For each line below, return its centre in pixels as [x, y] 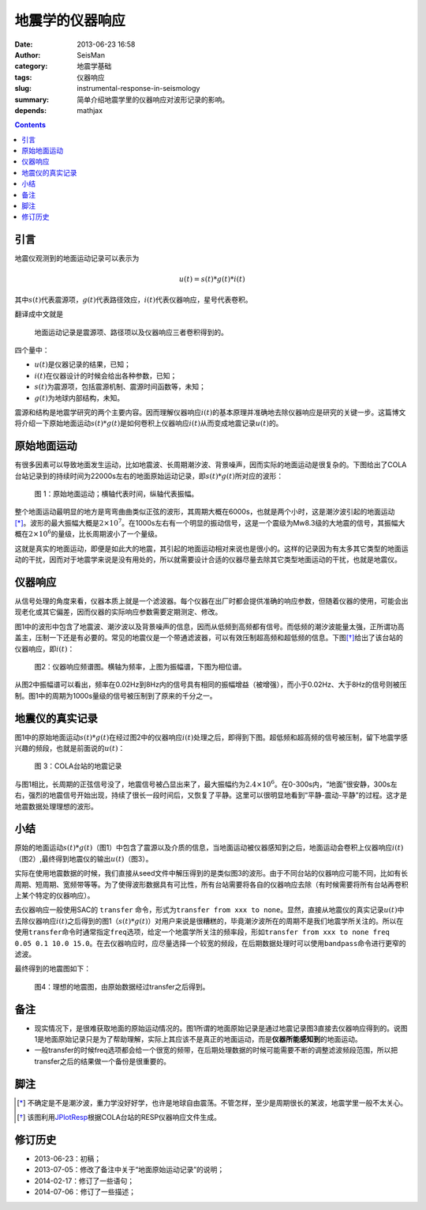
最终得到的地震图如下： [52, 969]
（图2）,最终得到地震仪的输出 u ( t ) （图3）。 [84, 858]
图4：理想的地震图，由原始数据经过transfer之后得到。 [122, 986]
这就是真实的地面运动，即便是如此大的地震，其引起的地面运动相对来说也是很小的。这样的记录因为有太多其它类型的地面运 [211, 548]
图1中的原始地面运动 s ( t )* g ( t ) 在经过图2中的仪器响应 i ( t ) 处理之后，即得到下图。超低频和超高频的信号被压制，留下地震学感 [211, 737]
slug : [23, 89]
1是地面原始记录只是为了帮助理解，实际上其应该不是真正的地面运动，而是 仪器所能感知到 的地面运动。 [198, 1039]
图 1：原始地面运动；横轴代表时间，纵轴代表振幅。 [116, 494]
